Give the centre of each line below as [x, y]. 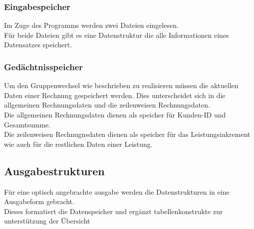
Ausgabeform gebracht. [39, 201]
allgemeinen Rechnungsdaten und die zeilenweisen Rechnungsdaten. [107, 105]
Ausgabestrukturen [54, 171]
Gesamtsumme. [27, 124]
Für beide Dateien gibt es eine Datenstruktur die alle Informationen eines [117, 35]
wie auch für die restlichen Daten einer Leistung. [78, 144]
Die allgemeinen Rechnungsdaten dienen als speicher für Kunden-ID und [115, 114]
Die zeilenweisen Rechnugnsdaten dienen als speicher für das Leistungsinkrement [127, 134]
